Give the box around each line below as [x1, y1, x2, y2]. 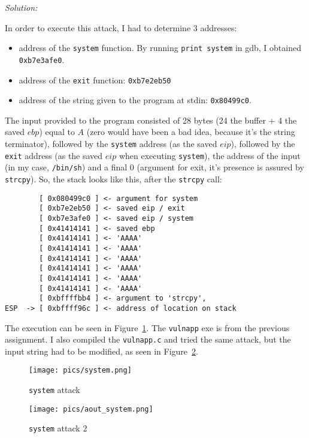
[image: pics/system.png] [29, 366, 132, 375]
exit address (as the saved [5, 149, 103, 161]
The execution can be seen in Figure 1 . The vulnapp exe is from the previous [5, 321, 290, 334]
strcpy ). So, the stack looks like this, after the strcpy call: [5, 172, 222, 185]
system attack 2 [29, 422, 87, 434]
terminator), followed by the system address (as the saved [5, 137, 217, 149]
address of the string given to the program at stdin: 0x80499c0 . [19, 94, 252, 106]
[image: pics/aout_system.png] [29, 404, 153, 413]
